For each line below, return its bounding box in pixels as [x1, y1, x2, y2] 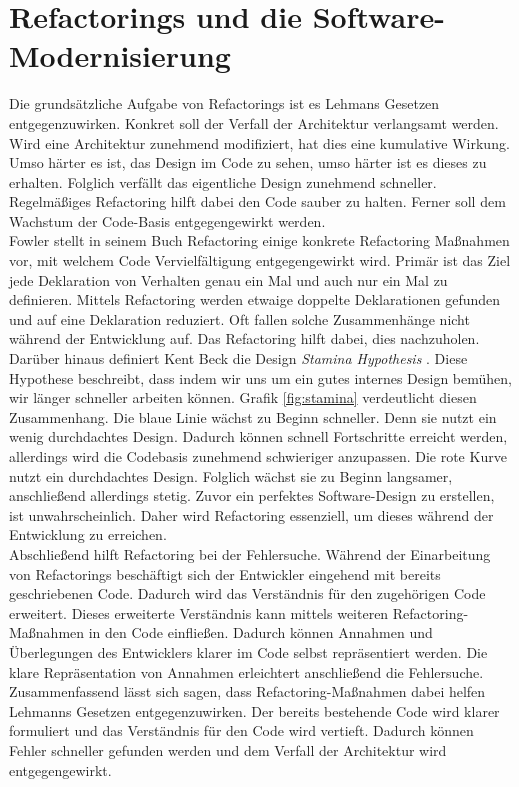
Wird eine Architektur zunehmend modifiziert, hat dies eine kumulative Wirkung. [9, 132, 510, 153]
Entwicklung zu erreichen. [9, 524, 167, 545]
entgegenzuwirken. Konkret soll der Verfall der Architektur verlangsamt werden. [9, 112, 499, 133]
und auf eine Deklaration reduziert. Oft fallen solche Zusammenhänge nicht [9, 308, 470, 329]
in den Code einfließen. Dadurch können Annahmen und [88, 622, 433, 643]
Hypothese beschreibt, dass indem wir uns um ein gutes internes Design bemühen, [9, 367, 512, 388]
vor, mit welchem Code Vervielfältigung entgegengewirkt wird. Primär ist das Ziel [9, 250, 511, 271]
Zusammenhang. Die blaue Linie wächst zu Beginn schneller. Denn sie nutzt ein [9, 406, 497, 427]
